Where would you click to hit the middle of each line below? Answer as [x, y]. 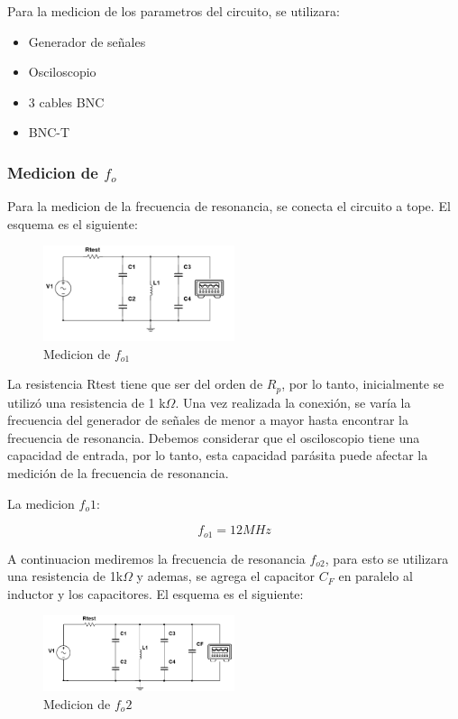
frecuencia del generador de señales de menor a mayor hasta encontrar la [208, 420]
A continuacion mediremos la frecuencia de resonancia [156, 558]
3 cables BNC [66, 101]
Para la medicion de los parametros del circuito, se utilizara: [174, 11]
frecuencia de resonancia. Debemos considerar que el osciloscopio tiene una [214, 437]
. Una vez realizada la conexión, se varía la [293, 402]
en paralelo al [376, 576]
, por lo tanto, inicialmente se [363, 384]
